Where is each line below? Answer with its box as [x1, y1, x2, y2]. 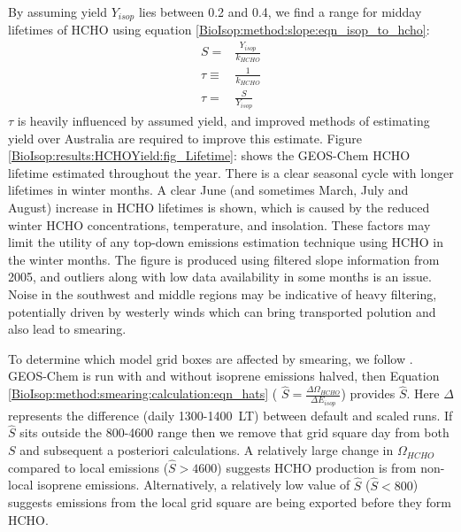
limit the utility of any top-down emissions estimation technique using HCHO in [8, 233, 443, 251]
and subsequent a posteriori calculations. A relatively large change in [19, 441, 394, 459]
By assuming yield [8, 3, 107, 20]
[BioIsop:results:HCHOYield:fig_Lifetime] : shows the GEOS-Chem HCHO [8, 146, 411, 165]
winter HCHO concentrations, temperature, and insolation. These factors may [8, 215, 431, 234]
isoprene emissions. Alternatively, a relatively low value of [37, 475, 350, 494]
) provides [341, 384, 396, 403]
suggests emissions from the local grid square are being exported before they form [8, 493, 451, 512]
